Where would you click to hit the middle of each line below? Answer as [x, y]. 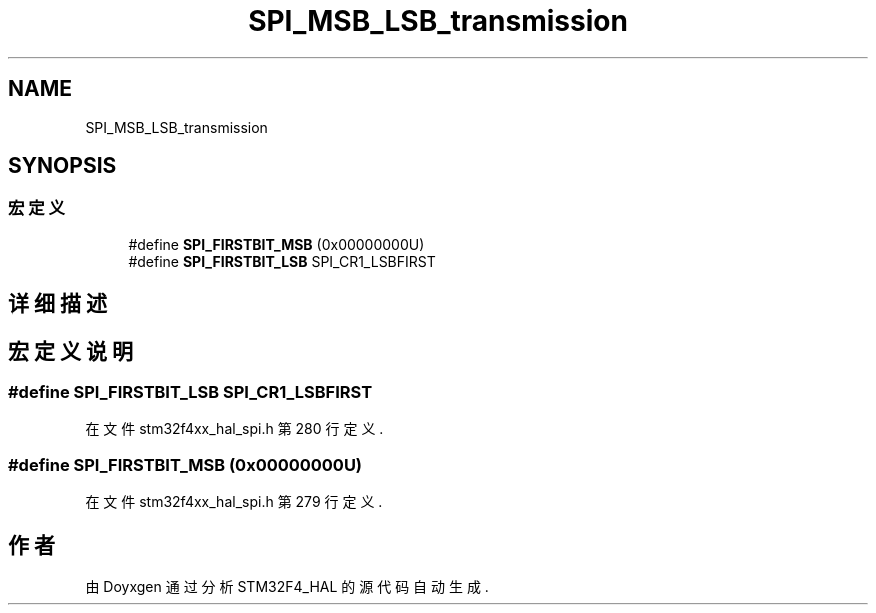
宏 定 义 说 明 [70, 351]
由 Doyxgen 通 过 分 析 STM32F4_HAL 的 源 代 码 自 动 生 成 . [287, 587]
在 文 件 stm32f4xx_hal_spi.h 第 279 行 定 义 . [234, 502]
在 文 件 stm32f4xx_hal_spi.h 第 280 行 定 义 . [234, 429]
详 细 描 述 [57, 304]
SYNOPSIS [62, 166]
